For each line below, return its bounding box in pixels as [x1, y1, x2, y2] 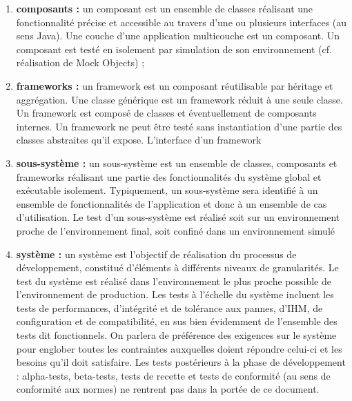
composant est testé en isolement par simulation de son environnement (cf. [16, 41, 332, 56]
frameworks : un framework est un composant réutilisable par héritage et [16, 78, 333, 92]
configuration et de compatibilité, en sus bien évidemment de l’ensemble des [16, 314, 338, 329]
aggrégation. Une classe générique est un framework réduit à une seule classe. [16, 92, 343, 106]
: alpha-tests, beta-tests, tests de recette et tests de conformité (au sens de [16, 368, 331, 382]
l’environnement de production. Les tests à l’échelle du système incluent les [16, 287, 334, 302]
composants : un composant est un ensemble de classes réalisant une [16, 1, 313, 15]
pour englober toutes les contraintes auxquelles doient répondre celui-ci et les [16, 341, 342, 355]
